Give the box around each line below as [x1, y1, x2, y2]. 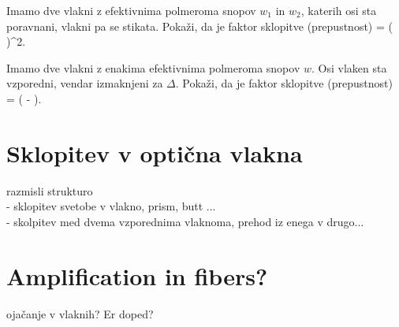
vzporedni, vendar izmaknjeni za [6, 75, 163, 91]
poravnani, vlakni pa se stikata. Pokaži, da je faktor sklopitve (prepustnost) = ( [6, 17, 393, 34]
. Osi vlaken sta [311, 59, 387, 76]
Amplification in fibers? [6, 259, 268, 292]
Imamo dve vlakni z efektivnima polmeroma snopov [6, 2, 256, 18]
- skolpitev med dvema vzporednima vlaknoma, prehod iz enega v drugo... [6, 213, 364, 229]
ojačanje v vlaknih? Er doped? [6, 305, 154, 321]
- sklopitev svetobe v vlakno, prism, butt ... [6, 198, 216, 214]
